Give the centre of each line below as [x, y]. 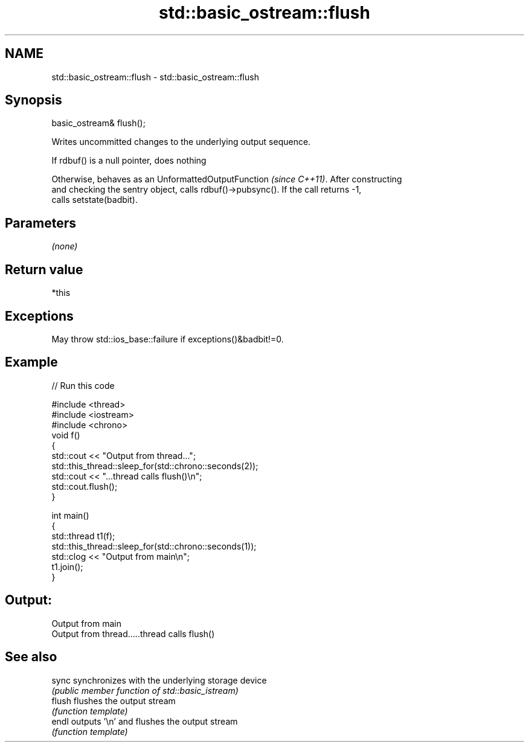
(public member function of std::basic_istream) [145, 690]
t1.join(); [67, 566]
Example [31, 362]
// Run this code [83, 385]
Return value [44, 269]
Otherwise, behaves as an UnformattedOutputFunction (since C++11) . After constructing [227, 179]
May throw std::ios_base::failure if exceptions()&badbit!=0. [168, 339]
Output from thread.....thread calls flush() [133, 633]
